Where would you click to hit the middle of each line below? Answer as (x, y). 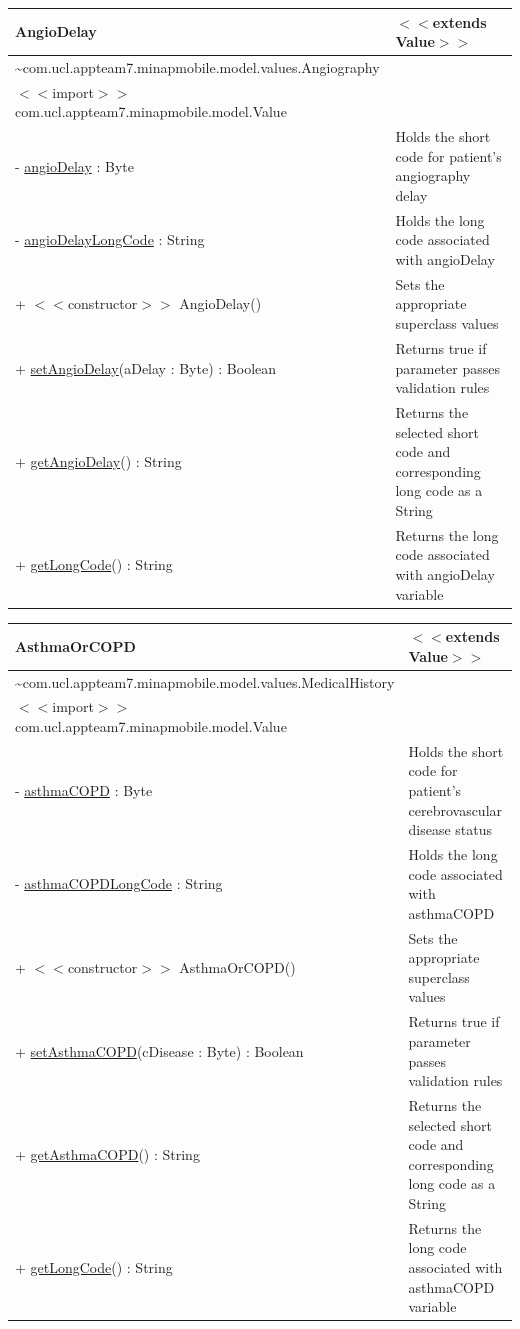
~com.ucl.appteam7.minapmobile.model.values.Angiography (197, 66)
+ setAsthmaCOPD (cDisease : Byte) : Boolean (159, 1050)
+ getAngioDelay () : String (98, 460)
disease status (450, 829)
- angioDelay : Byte (74, 165)
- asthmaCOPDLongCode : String (119, 883)
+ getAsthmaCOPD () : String (107, 1153)
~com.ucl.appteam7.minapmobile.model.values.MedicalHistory (205, 681)
